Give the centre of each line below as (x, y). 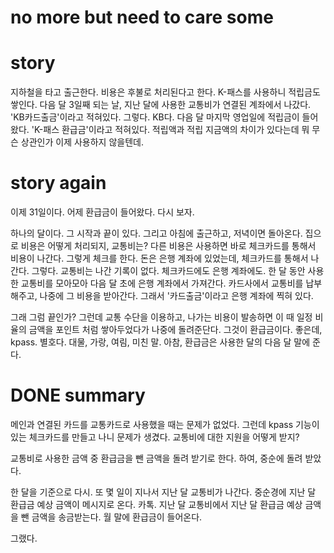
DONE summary (78, 395)
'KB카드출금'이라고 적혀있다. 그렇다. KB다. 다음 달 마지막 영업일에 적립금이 (155, 117)
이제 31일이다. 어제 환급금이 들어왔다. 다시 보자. (102, 212)
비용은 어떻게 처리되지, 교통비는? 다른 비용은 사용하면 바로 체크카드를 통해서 (168, 246)
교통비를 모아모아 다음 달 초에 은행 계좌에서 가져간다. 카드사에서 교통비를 (162, 283)
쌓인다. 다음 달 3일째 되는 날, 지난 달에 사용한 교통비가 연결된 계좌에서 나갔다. (161, 105)
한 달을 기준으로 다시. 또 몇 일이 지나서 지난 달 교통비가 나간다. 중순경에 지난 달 (163, 492)
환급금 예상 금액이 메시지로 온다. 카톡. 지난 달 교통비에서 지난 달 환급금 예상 (156, 504)
